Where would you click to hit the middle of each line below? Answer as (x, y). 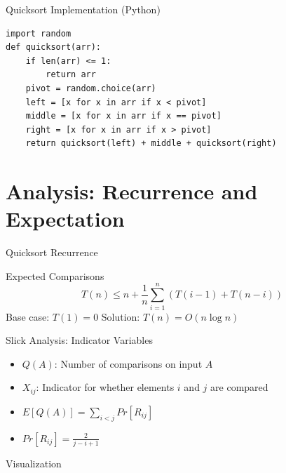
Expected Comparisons (55, 275)
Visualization (34, 463)
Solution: (121, 316)
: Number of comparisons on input (128, 363)
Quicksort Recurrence (52, 252)
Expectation (65, 219)
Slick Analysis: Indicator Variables (79, 340)
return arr (71, 75)
